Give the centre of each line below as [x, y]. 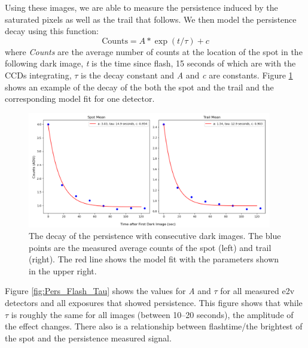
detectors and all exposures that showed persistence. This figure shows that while [154, 303]
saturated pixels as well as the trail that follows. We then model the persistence [151, 19]
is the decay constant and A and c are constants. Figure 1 [187, 75]
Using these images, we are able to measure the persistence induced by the [141, 7]
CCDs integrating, [38, 75]
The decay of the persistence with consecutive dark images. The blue [155, 236]
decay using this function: [52, 31]
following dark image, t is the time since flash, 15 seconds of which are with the [150, 63]
